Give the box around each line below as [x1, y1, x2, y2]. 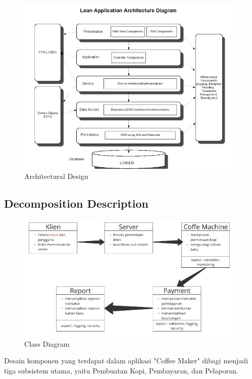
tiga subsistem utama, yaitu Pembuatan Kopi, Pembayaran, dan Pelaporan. [4, 365, 238, 375]
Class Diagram [24, 338, 70, 349]
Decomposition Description [4, 195, 149, 211]
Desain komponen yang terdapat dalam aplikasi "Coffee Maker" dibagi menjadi [4, 355, 248, 366]
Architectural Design [24, 170, 88, 181]
